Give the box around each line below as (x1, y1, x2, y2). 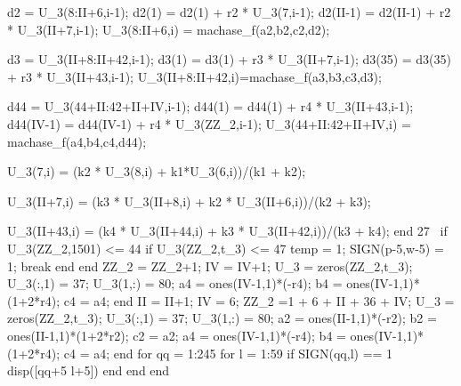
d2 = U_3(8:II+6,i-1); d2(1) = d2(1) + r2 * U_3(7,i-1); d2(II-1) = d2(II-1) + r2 (7, 3, 451, 20)
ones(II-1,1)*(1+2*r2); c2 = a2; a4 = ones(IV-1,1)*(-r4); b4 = (7, 326, 346, 344)
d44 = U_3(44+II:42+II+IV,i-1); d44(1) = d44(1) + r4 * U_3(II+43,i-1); (7, 97, 414, 116)
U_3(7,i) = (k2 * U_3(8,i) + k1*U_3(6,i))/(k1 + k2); (7, 162, 306, 181)
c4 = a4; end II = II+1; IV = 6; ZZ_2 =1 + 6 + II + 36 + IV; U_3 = (63, 291, 455, 310)
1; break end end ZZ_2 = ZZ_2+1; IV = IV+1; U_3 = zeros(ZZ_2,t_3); (7, 256, 413, 275)
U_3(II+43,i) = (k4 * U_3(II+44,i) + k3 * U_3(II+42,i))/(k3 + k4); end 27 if (7, 221, 448, 240)
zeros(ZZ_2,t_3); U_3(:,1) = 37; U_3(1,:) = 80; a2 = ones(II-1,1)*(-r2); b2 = (7, 309, 437, 327)
